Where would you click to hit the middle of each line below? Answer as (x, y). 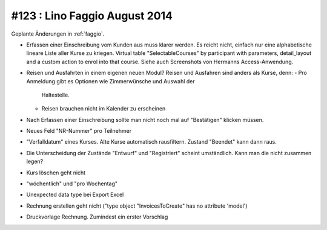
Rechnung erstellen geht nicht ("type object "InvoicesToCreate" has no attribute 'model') (137, 206)
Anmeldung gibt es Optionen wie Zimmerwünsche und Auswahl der (111, 81)
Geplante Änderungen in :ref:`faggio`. (58, 34)
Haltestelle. (55, 95)
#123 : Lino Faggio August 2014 (92, 16)
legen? (35, 161)
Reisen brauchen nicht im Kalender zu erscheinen (104, 109)
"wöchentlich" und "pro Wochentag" (72, 184)
